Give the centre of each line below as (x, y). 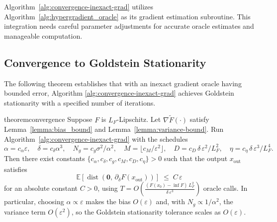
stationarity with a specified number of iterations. (80, 102)
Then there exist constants (45, 158)
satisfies (16, 169)
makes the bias (108, 201)
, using (108, 188)
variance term (25, 211)
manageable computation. (43, 35)
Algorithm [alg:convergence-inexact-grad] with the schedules (96, 139)
